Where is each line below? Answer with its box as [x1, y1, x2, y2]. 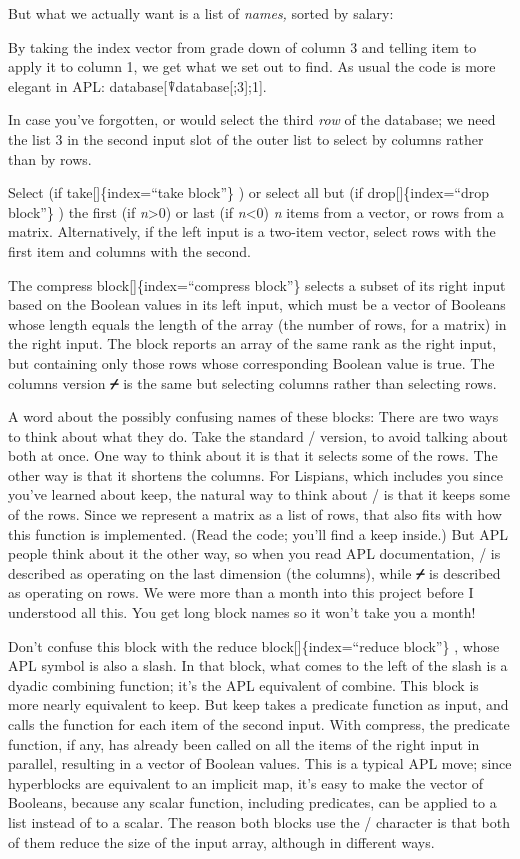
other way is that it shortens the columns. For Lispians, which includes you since [8, 464, 503, 485]
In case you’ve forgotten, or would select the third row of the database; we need [8, 109, 496, 130]
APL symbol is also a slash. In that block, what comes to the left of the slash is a [8, 655, 508, 676]
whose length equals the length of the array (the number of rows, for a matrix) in [8, 313, 507, 334]
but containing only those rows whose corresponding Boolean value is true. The [8, 352, 495, 373]
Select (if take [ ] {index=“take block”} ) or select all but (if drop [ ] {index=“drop [8, 182, 489, 203]
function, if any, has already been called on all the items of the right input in [8, 733, 480, 754]
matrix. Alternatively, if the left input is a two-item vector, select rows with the [8, 221, 496, 242]
